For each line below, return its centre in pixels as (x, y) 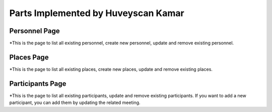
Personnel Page (35, 31)
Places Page (29, 57)
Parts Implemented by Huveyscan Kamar (97, 13)
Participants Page (38, 84)
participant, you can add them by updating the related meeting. (75, 102)
